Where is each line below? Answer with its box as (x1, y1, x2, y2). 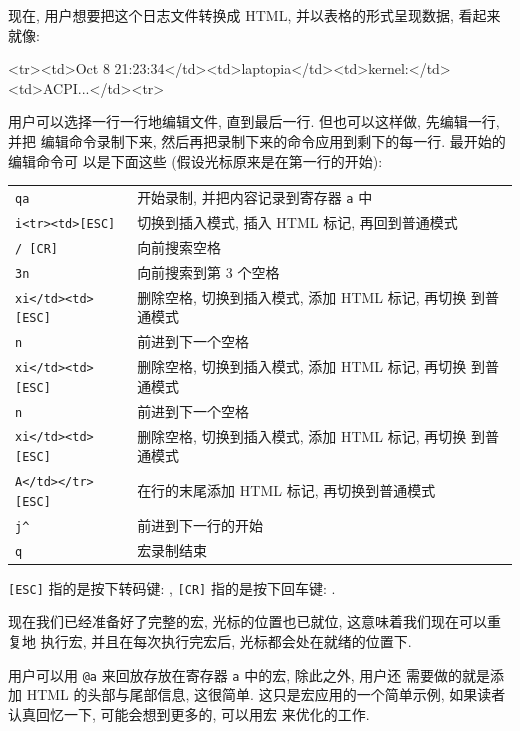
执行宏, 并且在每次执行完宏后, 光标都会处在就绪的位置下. (40, 630, 412, 651)
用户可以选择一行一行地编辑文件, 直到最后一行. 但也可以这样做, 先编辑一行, (8, 111, 500, 132)
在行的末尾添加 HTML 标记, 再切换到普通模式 (137, 479, 436, 500)
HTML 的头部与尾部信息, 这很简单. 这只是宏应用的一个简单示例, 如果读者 (26, 684, 506, 705)
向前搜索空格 (137, 236, 222, 257)
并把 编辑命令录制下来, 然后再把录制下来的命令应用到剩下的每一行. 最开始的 (8, 130, 506, 151)
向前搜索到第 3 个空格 (137, 261, 280, 282)
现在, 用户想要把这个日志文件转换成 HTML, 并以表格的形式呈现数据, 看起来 (8, 5, 501, 25)
